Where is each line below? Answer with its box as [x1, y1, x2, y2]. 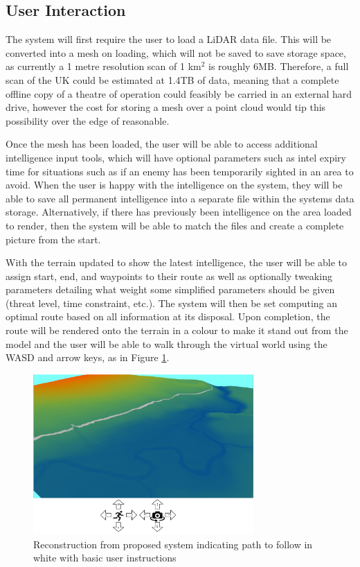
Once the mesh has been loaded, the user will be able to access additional [6, 137, 318, 151]
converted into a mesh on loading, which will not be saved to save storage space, [6, 45, 346, 60]
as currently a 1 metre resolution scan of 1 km [6, 59, 201, 73]
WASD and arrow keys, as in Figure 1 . [6, 350, 170, 365]
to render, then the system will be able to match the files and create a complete [6, 218, 344, 232]
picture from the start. [6, 232, 101, 246]
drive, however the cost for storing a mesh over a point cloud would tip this [6, 100, 326, 114]
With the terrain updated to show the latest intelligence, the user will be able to [6, 255, 348, 270]
